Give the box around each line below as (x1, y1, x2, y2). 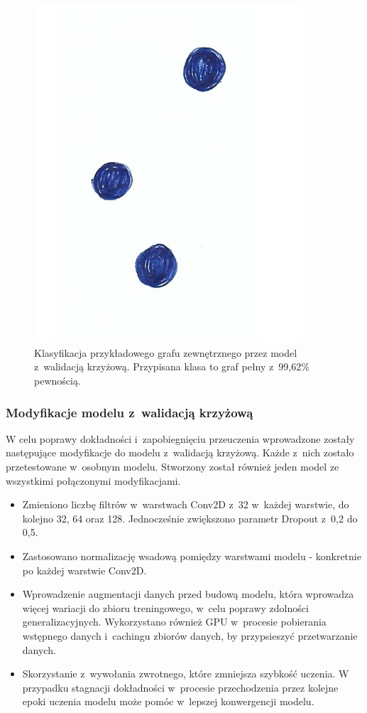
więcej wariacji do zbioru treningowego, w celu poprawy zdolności (22, 600, 309, 615)
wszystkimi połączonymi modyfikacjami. (6, 473, 181, 488)
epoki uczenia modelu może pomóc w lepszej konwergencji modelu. (22, 694, 314, 709)
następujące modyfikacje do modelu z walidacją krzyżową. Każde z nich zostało (6, 445, 354, 460)
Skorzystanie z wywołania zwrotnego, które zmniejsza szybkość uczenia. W (22, 666, 349, 681)
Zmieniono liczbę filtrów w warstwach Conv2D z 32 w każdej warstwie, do (22, 497, 349, 512)
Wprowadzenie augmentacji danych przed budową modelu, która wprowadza (22, 586, 354, 601)
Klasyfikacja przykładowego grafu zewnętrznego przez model (34, 345, 297, 360)
